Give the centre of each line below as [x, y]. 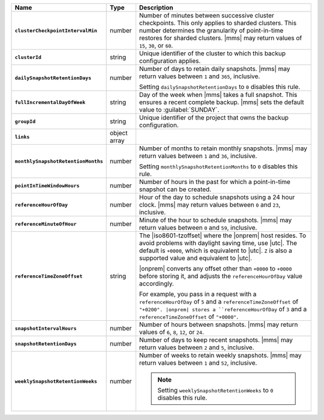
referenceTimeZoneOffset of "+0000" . [189, 317]
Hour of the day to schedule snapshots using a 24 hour [217, 197]
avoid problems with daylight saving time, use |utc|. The [218, 243]
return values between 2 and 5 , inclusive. [196, 347]
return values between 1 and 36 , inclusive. [198, 156]
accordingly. [156, 284]
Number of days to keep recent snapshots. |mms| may [216, 340]
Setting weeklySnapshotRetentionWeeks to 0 [215, 390]
